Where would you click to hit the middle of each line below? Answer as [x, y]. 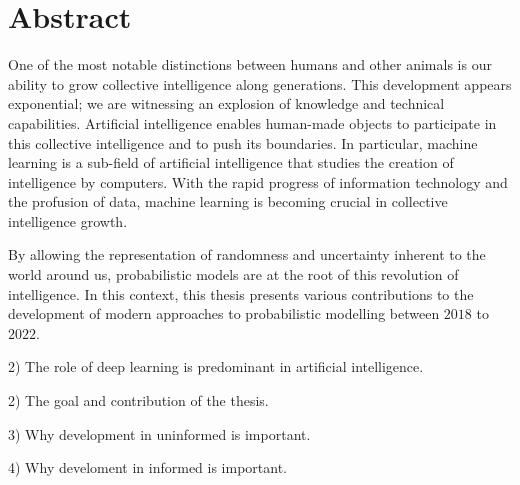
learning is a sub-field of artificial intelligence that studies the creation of [231, 162]
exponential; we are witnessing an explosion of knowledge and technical [226, 103]
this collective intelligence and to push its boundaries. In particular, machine [243, 142]
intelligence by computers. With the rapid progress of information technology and [258, 181]
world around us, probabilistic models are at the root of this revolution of [233, 274]
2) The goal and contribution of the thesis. [138, 400]
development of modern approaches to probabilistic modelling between [224, 313]
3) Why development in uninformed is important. [159, 433]
